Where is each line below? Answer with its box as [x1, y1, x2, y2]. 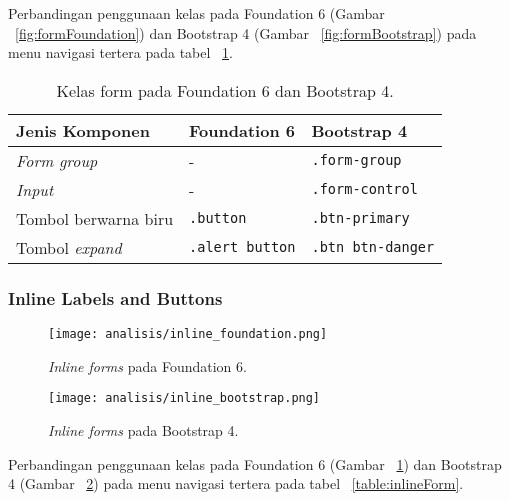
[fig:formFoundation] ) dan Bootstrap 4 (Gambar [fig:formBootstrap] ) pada [15, 22, 477, 43]
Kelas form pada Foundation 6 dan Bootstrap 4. [56, 78, 394, 102]
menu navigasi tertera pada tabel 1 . [8, 42, 233, 63]
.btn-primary [311, 210, 410, 227]
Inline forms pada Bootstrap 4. [48, 419, 239, 440]
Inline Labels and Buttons [8, 285, 223, 310]
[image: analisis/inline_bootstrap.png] [48, 391, 321, 406]
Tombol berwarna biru [16, 206, 174, 230]
